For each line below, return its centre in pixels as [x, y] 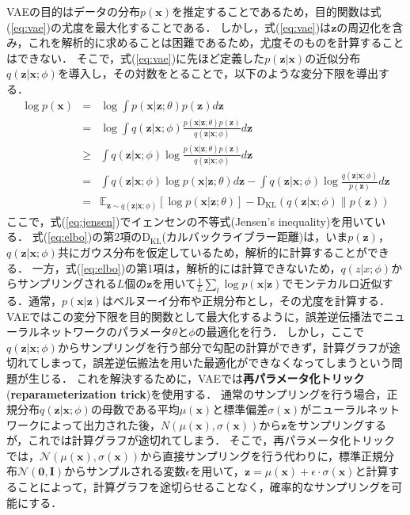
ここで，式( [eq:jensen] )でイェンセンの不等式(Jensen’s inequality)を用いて [190, 221]
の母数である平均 [135, 409]
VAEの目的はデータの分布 [73, 11]
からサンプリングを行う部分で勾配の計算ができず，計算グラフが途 [229, 347]
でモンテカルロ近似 [332, 283]
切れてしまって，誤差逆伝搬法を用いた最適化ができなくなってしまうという [199, 362]
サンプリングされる [67, 283]
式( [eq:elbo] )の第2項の [87, 237]
